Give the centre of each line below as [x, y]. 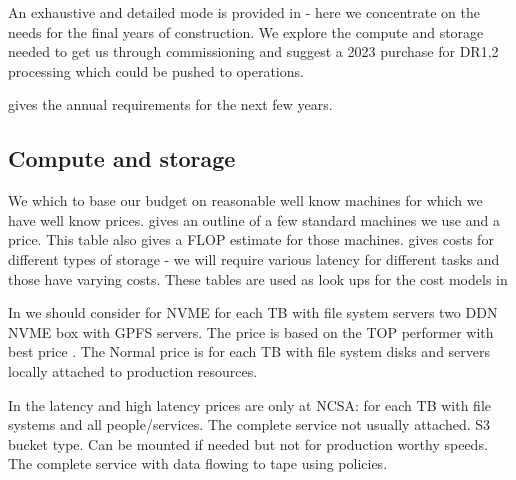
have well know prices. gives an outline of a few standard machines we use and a [254, 219]
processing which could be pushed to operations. [156, 70]
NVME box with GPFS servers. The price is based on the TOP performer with [251, 331]
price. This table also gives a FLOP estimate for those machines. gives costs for [251, 239]
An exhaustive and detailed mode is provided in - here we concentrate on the [244, 12]
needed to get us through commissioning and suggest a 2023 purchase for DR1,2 [253, 51]
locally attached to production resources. [133, 370]
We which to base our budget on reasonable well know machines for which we [245, 200]
